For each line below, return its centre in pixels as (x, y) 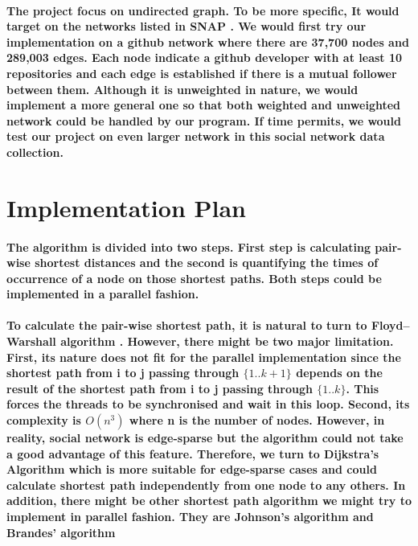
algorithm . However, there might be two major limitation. (227, 341)
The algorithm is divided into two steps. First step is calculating (189, 246)
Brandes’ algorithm (61, 532)
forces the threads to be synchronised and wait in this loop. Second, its (208, 404)
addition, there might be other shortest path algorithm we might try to (209, 501)
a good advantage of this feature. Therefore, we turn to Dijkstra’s (193, 453)
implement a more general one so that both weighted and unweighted (204, 105)
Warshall (31, 341)
